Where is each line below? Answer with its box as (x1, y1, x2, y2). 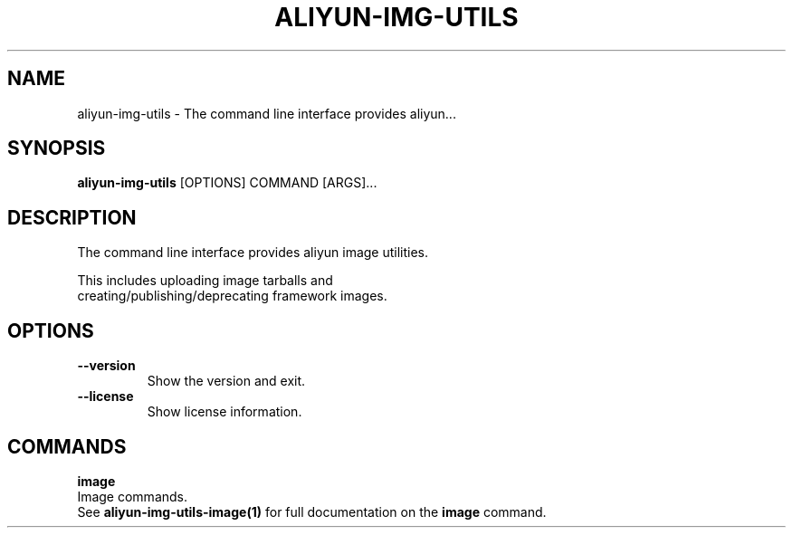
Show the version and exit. (147, 373, 306, 389)
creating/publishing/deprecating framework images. (77, 288, 387, 304)
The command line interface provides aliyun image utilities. (77, 244, 429, 261)
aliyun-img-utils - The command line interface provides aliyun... (77, 105, 456, 121)
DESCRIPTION (7, 205, 137, 229)
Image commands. (77, 488, 188, 504)
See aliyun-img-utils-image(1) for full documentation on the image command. (77, 503, 547, 520)
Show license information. (147, 404, 302, 420)
